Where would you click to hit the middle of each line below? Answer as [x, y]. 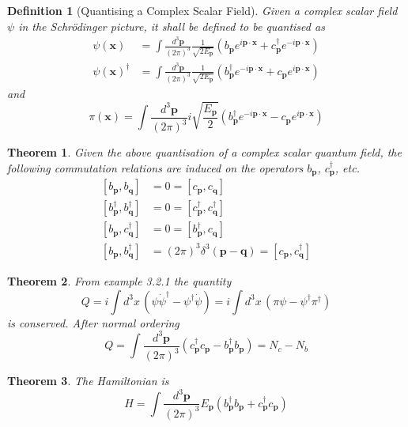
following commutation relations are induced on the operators [155, 167]
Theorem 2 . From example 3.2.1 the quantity [119, 281]
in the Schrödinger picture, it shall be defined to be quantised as [172, 26]
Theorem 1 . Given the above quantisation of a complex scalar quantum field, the [204, 152]
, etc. [347, 167]
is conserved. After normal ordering [93, 322]
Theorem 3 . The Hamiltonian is [88, 381]
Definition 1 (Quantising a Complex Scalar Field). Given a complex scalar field [202, 10]
